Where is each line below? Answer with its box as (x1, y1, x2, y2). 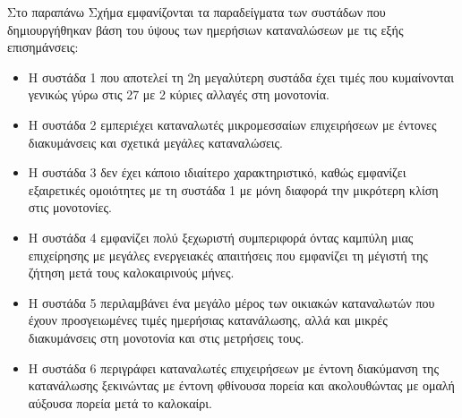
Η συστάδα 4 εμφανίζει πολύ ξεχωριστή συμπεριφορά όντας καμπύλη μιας (28, 227, 414, 246)
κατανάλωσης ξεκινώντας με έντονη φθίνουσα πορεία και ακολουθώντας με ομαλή (28, 376, 455, 395)
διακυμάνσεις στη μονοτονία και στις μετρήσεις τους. (28, 328, 304, 346)
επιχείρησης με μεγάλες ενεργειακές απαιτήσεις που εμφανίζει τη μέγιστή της (28, 245, 428, 264)
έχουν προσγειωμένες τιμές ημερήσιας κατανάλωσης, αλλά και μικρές (28, 311, 388, 329)
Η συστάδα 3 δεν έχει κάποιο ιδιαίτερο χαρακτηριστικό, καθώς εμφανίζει (28, 163, 406, 182)
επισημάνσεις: (7, 38, 79, 56)
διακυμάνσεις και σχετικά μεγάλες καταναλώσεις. (28, 132, 284, 151)
